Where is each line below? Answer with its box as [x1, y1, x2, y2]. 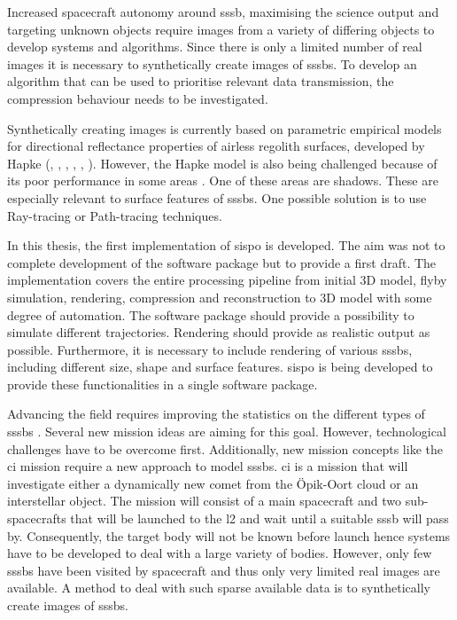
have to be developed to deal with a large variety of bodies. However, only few [7, 544, 432, 562]
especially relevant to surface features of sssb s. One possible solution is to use [7, 188, 427, 207]
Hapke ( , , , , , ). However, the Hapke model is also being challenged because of [7, 153, 438, 172]
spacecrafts [7, 509, 66, 528]
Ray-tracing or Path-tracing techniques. [7, 206, 222, 224]
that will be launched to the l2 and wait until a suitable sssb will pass [70, 509, 449, 528]
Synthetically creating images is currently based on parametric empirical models [7, 119, 442, 137]
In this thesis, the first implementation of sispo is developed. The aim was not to [7, 236, 445, 255]
